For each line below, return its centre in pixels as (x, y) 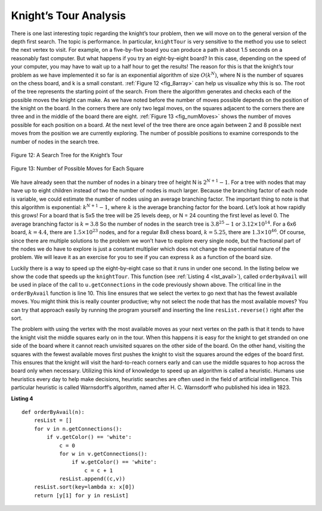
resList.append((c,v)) (92, 479)
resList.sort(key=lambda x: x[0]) (84, 487)
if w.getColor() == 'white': (114, 462)
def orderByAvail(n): (53, 412)
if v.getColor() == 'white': (89, 437)
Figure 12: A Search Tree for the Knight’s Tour (67, 155)
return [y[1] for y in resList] (81, 495)
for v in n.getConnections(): (78, 429)
